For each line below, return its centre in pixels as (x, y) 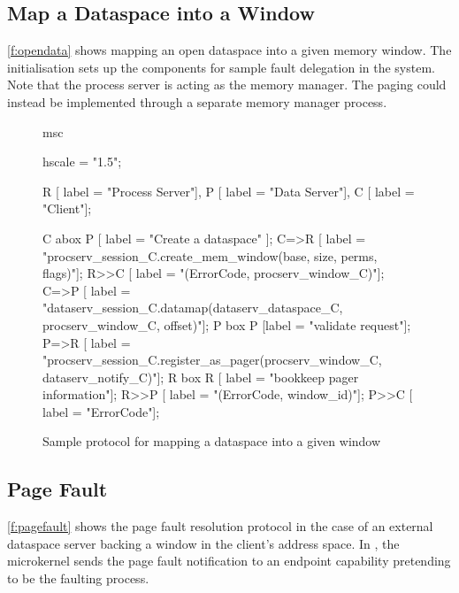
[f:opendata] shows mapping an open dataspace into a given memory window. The (229, 50)
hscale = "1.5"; (82, 162)
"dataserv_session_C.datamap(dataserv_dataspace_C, (193, 308)
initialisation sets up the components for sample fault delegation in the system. (221, 67)
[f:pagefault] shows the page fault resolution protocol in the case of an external (220, 526)
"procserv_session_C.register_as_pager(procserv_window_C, (212, 360)
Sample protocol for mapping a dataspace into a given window (212, 441)
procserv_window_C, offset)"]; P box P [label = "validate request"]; (227, 324)
